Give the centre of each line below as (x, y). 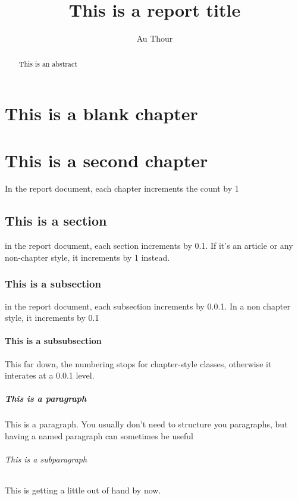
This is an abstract (48, 63)
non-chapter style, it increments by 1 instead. (87, 257)
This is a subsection (53, 284)
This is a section (56, 221)
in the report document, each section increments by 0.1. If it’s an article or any (149, 246)
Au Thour (155, 38)
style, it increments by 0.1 (52, 318)
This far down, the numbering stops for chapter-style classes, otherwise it (138, 363)
